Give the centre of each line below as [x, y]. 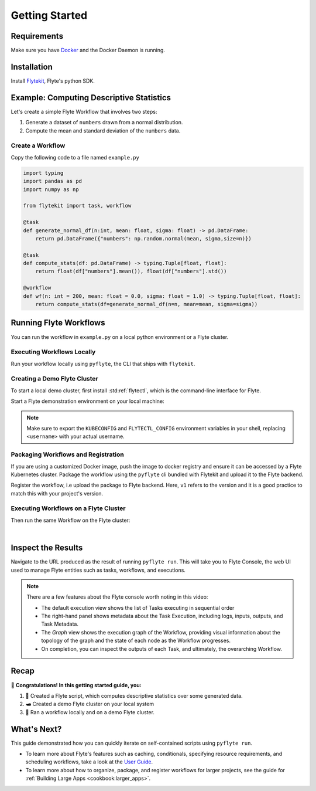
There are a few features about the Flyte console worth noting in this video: [117, 597]
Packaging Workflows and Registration [67, 454]
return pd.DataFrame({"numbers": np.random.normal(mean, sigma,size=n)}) [143, 238]
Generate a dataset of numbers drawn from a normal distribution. [104, 123]
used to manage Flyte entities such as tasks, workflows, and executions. [98, 570]
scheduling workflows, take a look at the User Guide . [89, 762]
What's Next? [36, 729]
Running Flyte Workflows [58, 323]
